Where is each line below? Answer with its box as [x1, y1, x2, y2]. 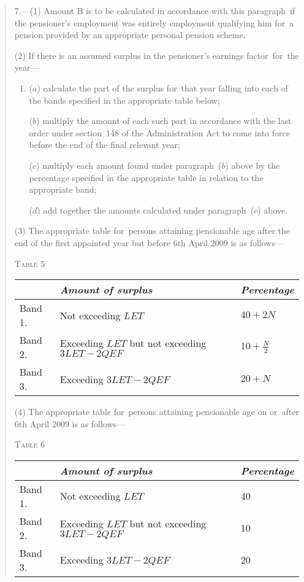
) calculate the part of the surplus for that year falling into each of [37, 81, 288, 94]
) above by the [225, 158, 280, 171]
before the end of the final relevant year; [29, 138, 180, 151]
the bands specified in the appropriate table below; [29, 93, 220, 106]
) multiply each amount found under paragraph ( [36, 158, 222, 171]
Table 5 [14, 257, 45, 270]
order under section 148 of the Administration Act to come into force [29, 126, 290, 139]
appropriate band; [29, 183, 97, 196]
